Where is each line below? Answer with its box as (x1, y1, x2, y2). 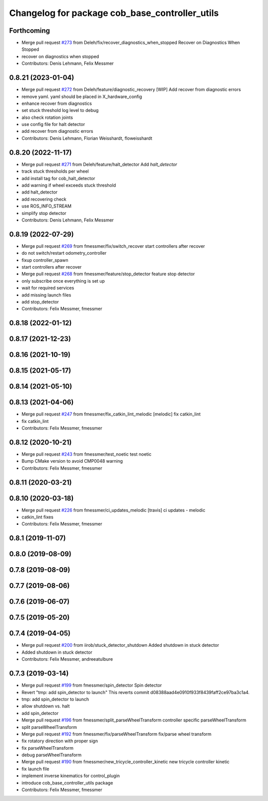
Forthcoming (9, 26, 50, 35)
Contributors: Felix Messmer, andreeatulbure (21, 656, 113, 662)
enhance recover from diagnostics (21, 100, 92, 106)
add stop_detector (21, 299, 59, 304)
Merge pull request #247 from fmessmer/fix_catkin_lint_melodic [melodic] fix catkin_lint (21, 411, 201, 417)
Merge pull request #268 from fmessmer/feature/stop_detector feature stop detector (21, 271, 196, 277)
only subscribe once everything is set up (21, 278, 105, 284)
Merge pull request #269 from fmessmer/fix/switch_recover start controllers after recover (21, 243, 205, 249)
